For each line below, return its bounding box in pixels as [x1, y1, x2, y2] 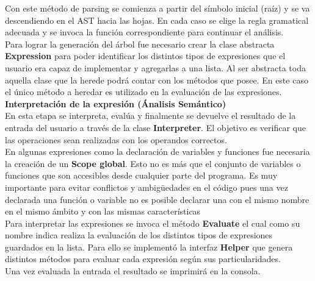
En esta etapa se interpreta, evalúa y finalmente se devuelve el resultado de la [5, 109, 296, 122]
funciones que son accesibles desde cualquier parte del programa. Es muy [5, 169, 278, 182]
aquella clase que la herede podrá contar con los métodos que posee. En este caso [5, 73, 308, 86]
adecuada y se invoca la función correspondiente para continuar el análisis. [5, 26, 284, 38]
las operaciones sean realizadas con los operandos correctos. [5, 133, 227, 146]
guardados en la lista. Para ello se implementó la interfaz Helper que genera [5, 240, 293, 253]
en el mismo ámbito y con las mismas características [5, 205, 201, 218]
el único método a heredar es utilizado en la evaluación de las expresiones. [5, 85, 282, 98]
